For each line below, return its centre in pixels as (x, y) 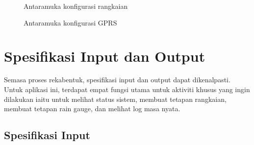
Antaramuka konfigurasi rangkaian (76, 6)
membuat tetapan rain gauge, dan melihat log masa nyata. (92, 109)
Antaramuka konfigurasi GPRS (70, 22)
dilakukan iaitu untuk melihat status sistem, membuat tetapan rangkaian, (115, 99)
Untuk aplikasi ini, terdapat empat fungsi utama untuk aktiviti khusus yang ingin (127, 89)
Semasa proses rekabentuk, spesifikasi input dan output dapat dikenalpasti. (117, 80)
